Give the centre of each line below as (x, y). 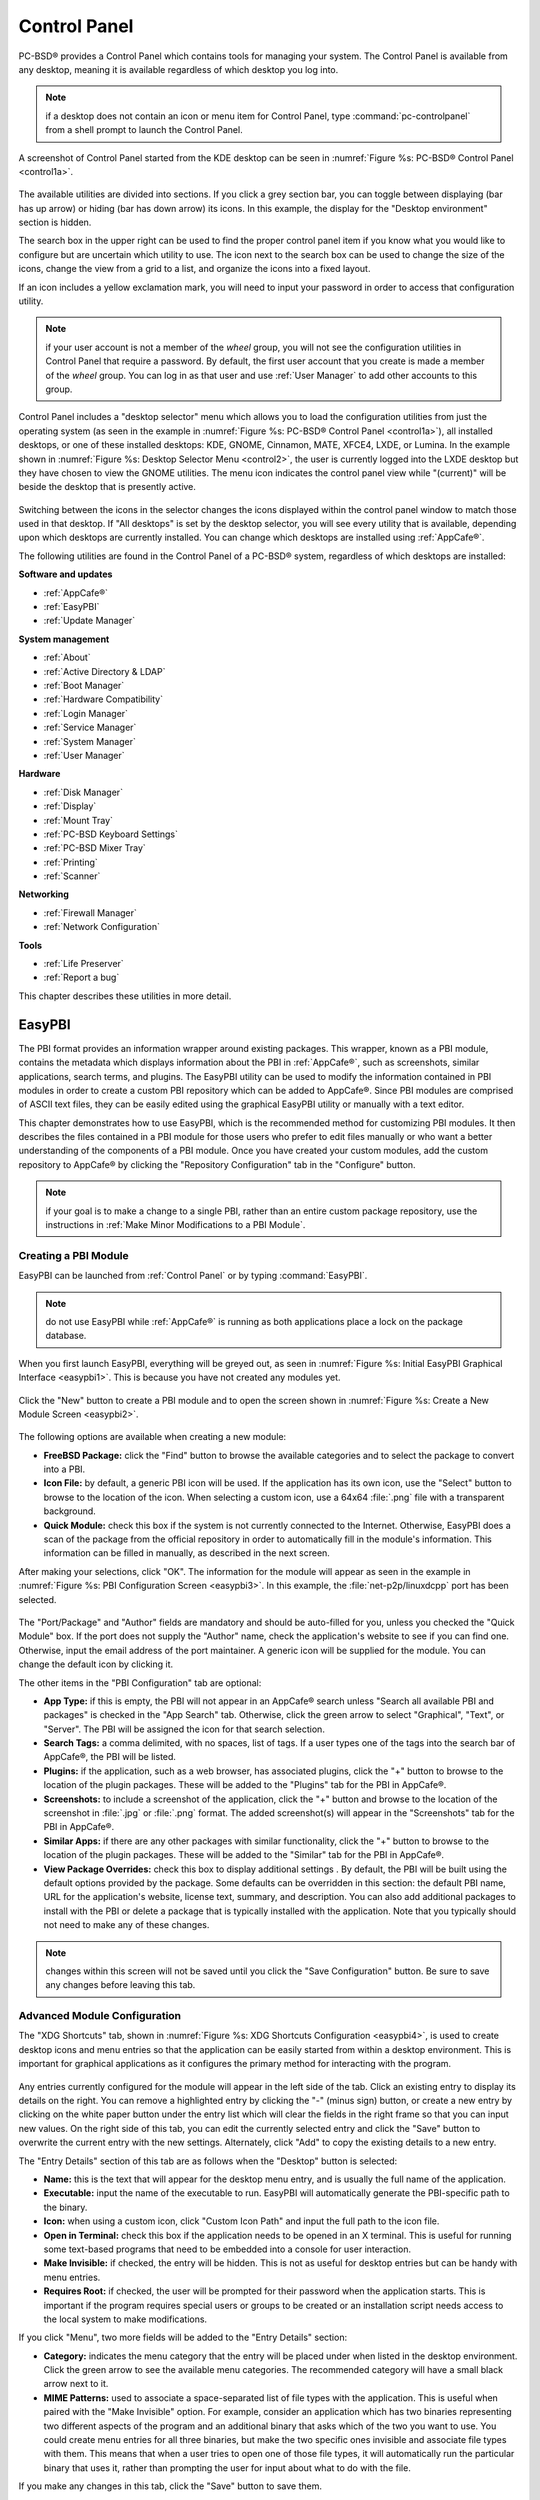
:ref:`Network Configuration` (101, 927)
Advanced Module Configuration (100, 2016)
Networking (44, 894)
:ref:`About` (67, 657)
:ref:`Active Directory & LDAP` (104, 671)
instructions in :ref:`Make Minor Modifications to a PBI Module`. (175, 1225)
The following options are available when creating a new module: (152, 1437)
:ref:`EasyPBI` (71, 607)
